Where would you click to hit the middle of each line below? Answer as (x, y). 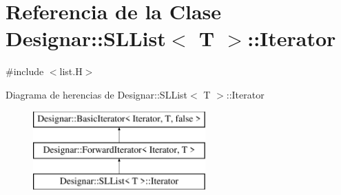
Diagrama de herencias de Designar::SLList (97, 94)
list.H (71, 71)
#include (25, 71)
